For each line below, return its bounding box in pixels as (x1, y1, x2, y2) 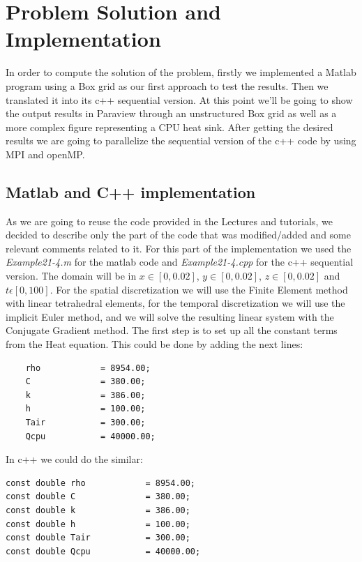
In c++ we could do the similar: (6, 452, 143, 466)
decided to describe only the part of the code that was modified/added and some (6, 227, 351, 242)
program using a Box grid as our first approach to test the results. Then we (6, 78, 329, 93)
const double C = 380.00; (6, 492, 190, 502)
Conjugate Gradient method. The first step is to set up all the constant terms (6, 323, 338, 337)
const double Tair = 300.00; (6, 533, 190, 543)
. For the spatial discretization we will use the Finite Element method (50, 282, 348, 296)
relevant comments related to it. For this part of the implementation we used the (6, 241, 352, 255)
